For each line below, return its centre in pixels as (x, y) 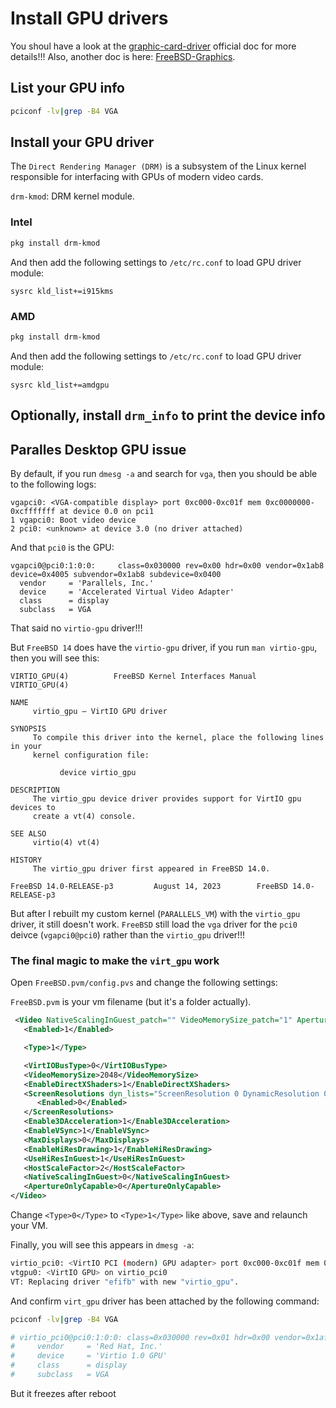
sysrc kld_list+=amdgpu (60, 385)
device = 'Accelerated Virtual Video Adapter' (127, 592)
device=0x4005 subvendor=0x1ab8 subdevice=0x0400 (116, 574)
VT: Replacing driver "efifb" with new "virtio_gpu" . (125, 1282)
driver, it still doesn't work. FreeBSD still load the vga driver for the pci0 (154, 924)
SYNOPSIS (28, 728)
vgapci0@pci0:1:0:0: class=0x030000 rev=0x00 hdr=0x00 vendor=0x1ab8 (167, 565)
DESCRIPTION (35, 790)
